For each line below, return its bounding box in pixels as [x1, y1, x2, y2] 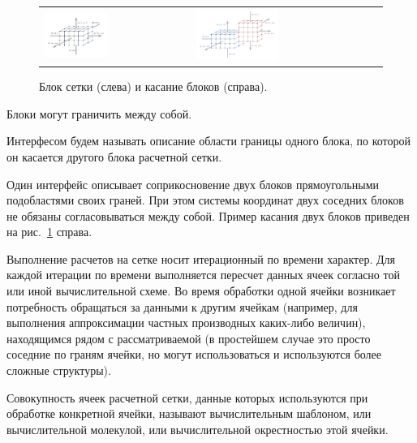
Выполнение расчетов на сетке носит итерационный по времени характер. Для [6, 250, 395, 267]
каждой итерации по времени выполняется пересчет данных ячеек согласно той [6, 266, 400, 283]
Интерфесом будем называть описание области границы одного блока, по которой [6, 132, 411, 149]
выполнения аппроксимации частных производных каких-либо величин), [6, 314, 366, 331]
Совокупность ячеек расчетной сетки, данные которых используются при [6, 389, 368, 406]
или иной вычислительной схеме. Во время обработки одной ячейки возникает [6, 282, 396, 299]
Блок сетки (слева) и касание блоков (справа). [39, 78, 268, 95]
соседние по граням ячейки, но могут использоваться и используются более [6, 346, 382, 363]
